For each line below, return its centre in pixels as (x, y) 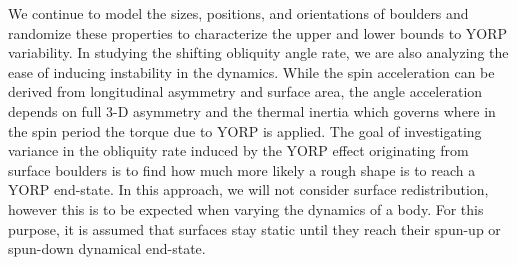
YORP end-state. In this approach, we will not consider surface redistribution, (248, 189)
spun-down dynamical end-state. (107, 248)
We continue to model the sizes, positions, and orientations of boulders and (238, 13)
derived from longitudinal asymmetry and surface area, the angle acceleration (245, 91)
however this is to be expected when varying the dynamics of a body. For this (246, 208)
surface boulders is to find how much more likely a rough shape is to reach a (242, 169)
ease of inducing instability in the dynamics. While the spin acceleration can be (251, 71)
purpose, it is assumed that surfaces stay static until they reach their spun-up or (254, 228)
